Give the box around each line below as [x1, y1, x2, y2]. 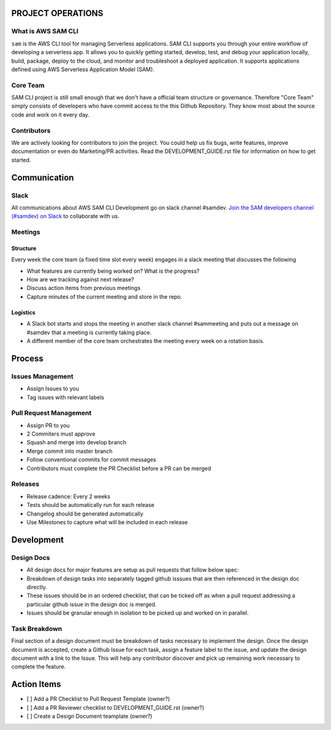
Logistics [11, 308, 36, 316]
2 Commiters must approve [26, 430, 96, 438]
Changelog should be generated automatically [26, 510, 143, 517]
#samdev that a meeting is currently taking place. [26, 329, 152, 336]
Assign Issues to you [26, 385, 79, 393]
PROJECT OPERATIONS [11, 8, 104, 18]
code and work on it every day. [11, 111, 90, 118]
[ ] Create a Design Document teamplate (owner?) [26, 713, 153, 720]
